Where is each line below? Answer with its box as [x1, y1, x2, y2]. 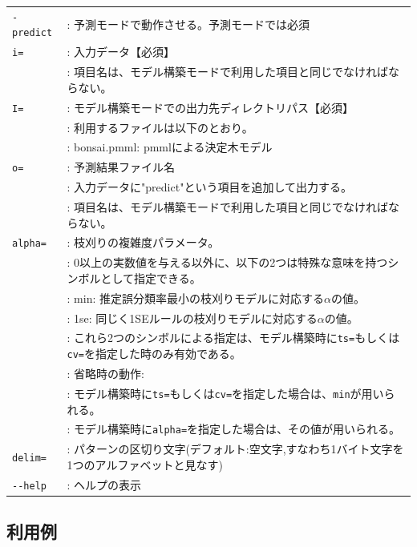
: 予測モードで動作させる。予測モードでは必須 [67, 15, 310, 32]
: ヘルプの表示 [67, 476, 142, 493]
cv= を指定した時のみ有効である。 [67, 345, 241, 362]
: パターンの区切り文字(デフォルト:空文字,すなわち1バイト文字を [67, 440, 404, 457]
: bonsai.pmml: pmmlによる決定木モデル [67, 139, 273, 155]
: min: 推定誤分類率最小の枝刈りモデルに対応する [67, 289, 324, 306]
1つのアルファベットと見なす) [67, 456, 223, 473]
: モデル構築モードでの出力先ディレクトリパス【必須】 [67, 99, 354, 115]
